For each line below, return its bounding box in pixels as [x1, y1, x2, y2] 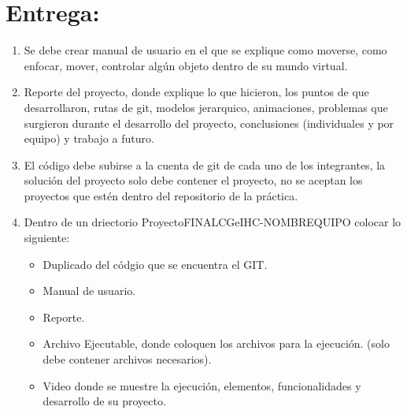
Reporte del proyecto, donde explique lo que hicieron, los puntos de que [24, 84, 369, 100]
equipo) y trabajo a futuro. [24, 130, 154, 147]
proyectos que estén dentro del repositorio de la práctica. [24, 187, 298, 203]
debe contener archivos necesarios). [43, 351, 212, 367]
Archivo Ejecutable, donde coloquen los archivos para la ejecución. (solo [43, 335, 390, 352]
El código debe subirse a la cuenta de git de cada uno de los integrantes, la [24, 156, 386, 173]
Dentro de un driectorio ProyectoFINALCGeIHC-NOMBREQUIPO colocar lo [24, 214, 401, 230]
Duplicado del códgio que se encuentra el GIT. [43, 255, 268, 272]
